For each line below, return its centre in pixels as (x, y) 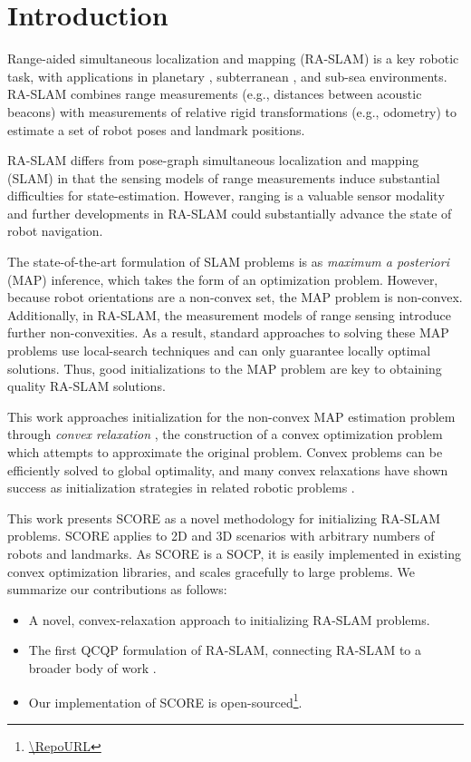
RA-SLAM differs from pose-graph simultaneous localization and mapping (213, 160)
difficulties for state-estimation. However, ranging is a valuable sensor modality (226, 195)
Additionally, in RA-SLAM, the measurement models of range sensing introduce (230, 314)
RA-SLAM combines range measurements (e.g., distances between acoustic (215, 94)
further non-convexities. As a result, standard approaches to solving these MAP (228, 332)
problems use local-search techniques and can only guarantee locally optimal (219, 351)
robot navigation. (55, 231)
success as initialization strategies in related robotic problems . (181, 488)
